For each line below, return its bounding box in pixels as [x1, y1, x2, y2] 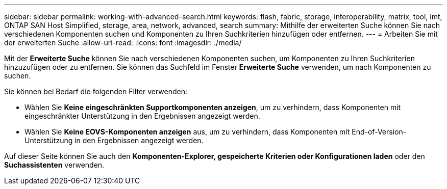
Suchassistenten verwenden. [4, 160, 105, 169]
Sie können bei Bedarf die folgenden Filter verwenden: [4, 87, 188, 96]
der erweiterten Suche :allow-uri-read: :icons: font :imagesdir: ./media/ [4, 38, 242, 47]
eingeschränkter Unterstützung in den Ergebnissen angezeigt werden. [24, 112, 260, 120]
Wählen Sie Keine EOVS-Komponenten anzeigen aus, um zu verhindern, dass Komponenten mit [24, 127, 350, 136]
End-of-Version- [352, 127, 407, 136]
